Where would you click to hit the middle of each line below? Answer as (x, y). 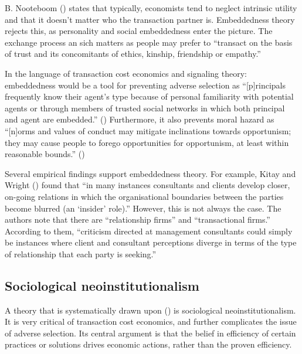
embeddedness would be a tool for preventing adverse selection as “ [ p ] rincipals (145, 85)
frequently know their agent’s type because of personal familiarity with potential (149, 96)
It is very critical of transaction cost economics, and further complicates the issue (151, 321)
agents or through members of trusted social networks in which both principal (145, 108)
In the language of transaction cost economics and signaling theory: (126, 73)
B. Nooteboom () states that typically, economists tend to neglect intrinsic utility (151, 8)
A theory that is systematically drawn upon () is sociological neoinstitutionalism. (150, 310)
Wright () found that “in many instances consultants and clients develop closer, (147, 185)
